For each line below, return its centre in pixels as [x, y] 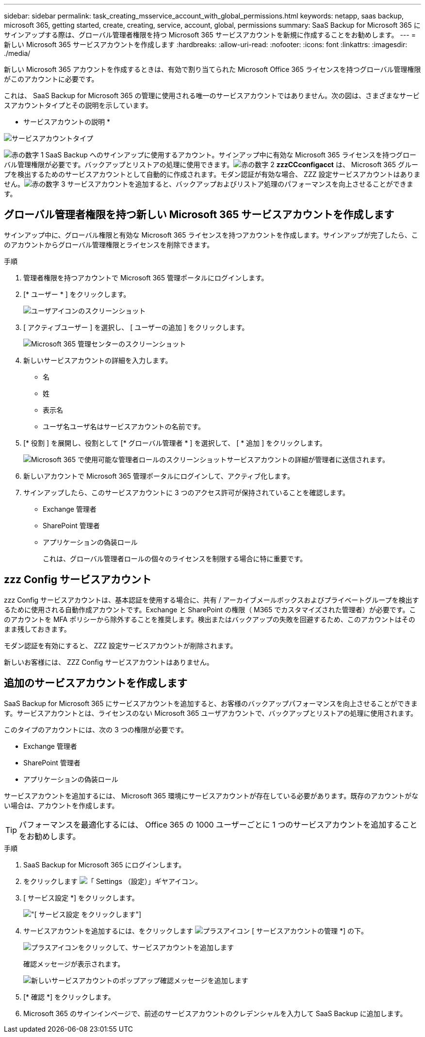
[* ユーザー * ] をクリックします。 [77, 294]
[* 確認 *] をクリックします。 [69, 997]
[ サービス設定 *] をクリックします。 [81, 898]
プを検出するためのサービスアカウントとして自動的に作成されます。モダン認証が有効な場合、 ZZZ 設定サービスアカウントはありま [212, 174]
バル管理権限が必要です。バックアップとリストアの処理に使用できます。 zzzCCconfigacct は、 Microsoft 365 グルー [211, 164]
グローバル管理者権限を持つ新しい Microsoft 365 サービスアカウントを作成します [199, 215]
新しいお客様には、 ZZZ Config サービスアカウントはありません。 [109, 662]
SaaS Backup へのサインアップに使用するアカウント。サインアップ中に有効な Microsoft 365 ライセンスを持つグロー [231, 155]
